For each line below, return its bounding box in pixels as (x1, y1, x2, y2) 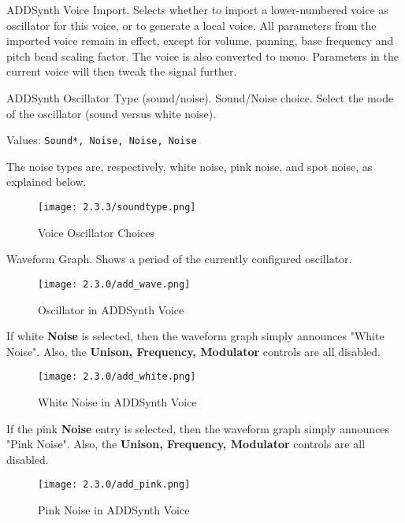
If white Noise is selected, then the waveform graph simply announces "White (6, 328, 385, 344)
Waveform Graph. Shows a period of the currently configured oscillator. (6, 250, 352, 267)
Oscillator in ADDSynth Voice (38, 301, 184, 317)
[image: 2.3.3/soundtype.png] (38, 202, 196, 213)
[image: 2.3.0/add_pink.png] (38, 479, 191, 491)
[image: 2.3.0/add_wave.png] (38, 278, 191, 290)
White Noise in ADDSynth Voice (38, 393, 197, 410)
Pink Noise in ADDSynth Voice (38, 501, 190, 517)
